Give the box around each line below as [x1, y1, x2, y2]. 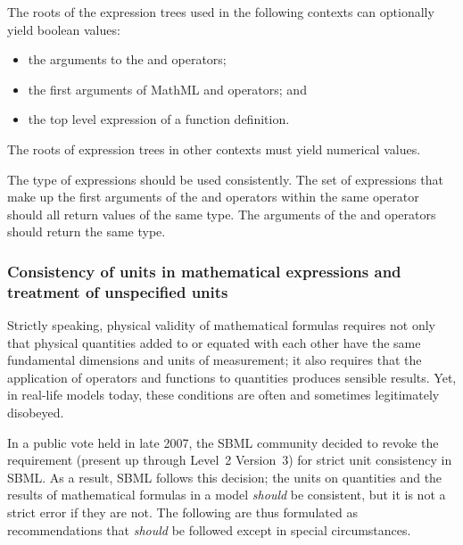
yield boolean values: [7, 20, 120, 38]
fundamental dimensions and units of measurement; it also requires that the [7, 351, 422, 369]
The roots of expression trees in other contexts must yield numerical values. [7, 139, 421, 158]
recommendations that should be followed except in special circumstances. [7, 520, 411, 539]
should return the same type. [7, 222, 166, 241]
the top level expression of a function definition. [28, 110, 290, 128]
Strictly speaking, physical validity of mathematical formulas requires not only [7, 316, 436, 334]
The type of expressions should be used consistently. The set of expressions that [7, 169, 443, 188]
